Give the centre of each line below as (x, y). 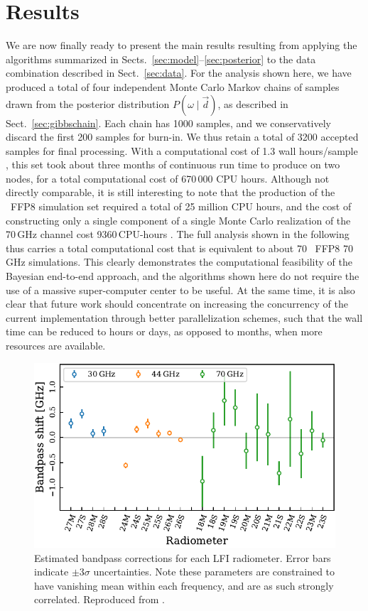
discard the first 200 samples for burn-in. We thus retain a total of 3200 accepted (182, 137)
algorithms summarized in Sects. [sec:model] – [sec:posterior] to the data (161, 59)
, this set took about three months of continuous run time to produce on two (173, 164)
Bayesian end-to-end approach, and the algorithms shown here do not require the (183, 276)
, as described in (253, 103)
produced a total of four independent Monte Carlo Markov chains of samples (173, 86)
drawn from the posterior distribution (88, 103)
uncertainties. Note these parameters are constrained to (214, 572)
